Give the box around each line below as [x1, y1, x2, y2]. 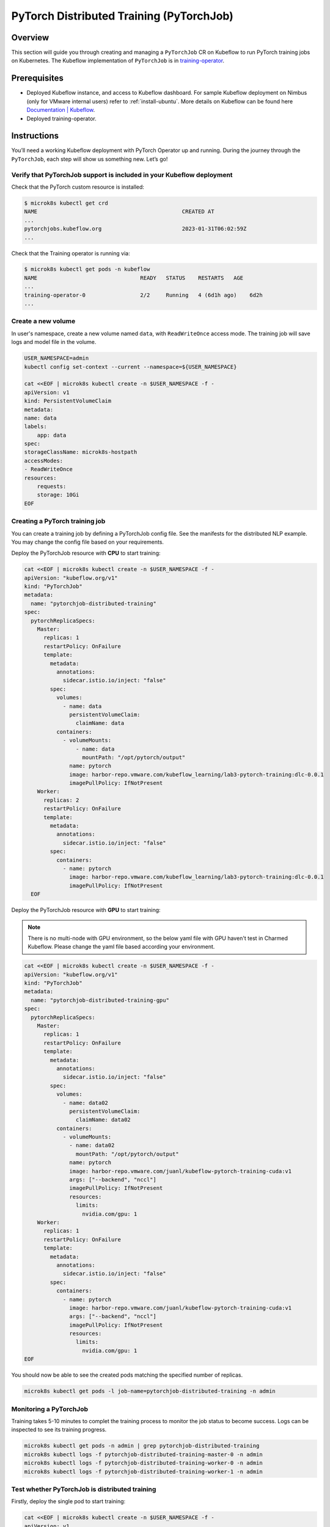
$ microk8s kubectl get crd [24, 199, 108, 206]
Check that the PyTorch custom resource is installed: [11, 183, 145, 191]
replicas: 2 [43, 796, 79, 803]
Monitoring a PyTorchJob [11, 1405, 89, 1413]
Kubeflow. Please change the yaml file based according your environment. [28, 943, 215, 950]
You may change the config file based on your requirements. [11, 538, 164, 545]
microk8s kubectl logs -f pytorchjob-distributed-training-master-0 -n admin [24, 1451, 263, 1458]
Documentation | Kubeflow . [26, 106, 95, 114]
